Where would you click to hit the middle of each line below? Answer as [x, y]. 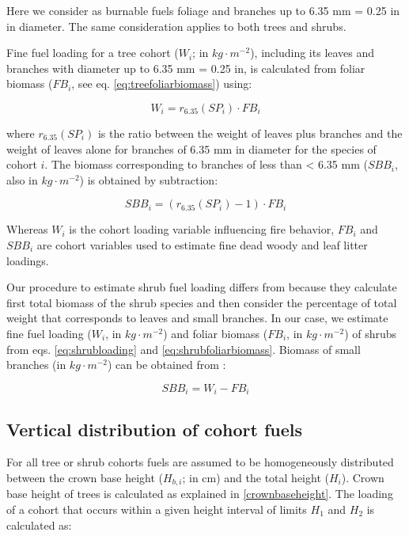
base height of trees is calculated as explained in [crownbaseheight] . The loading [200, 494]
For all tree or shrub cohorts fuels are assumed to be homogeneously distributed [200, 462]
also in [22, 179]
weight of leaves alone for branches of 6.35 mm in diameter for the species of [191, 148]
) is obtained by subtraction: [149, 179]
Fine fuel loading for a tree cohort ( [93, 53]
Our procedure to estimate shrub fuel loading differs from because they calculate [202, 287]
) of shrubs [371, 333]
